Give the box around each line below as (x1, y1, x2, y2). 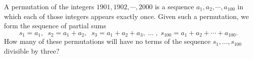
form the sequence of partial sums (4, 20, 106, 31)
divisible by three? (4, 45, 60, 56)
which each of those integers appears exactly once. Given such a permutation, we (4, 11, 249, 21)
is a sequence (155, 1, 194, 11)
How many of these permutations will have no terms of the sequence (4, 36, 211, 46)
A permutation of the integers (4, 1, 94, 11)
